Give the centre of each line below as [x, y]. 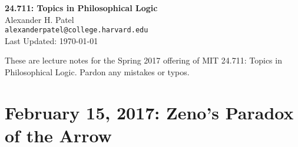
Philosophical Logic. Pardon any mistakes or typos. [97, 72]
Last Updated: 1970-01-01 [52, 40]
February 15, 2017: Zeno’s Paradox [149, 112]
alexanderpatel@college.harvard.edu [77, 30]
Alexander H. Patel [39, 19]
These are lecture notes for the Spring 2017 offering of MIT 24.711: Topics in [143, 60]
